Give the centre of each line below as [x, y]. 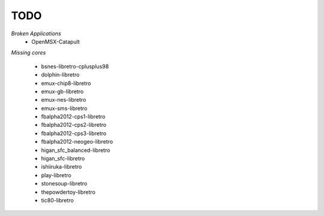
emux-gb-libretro [62, 91]
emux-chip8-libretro [66, 83]
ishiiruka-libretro [61, 167]
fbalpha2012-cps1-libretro [73, 117]
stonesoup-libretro [64, 184]
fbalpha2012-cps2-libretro [74, 125]
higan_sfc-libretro [63, 159]
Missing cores [28, 53]
